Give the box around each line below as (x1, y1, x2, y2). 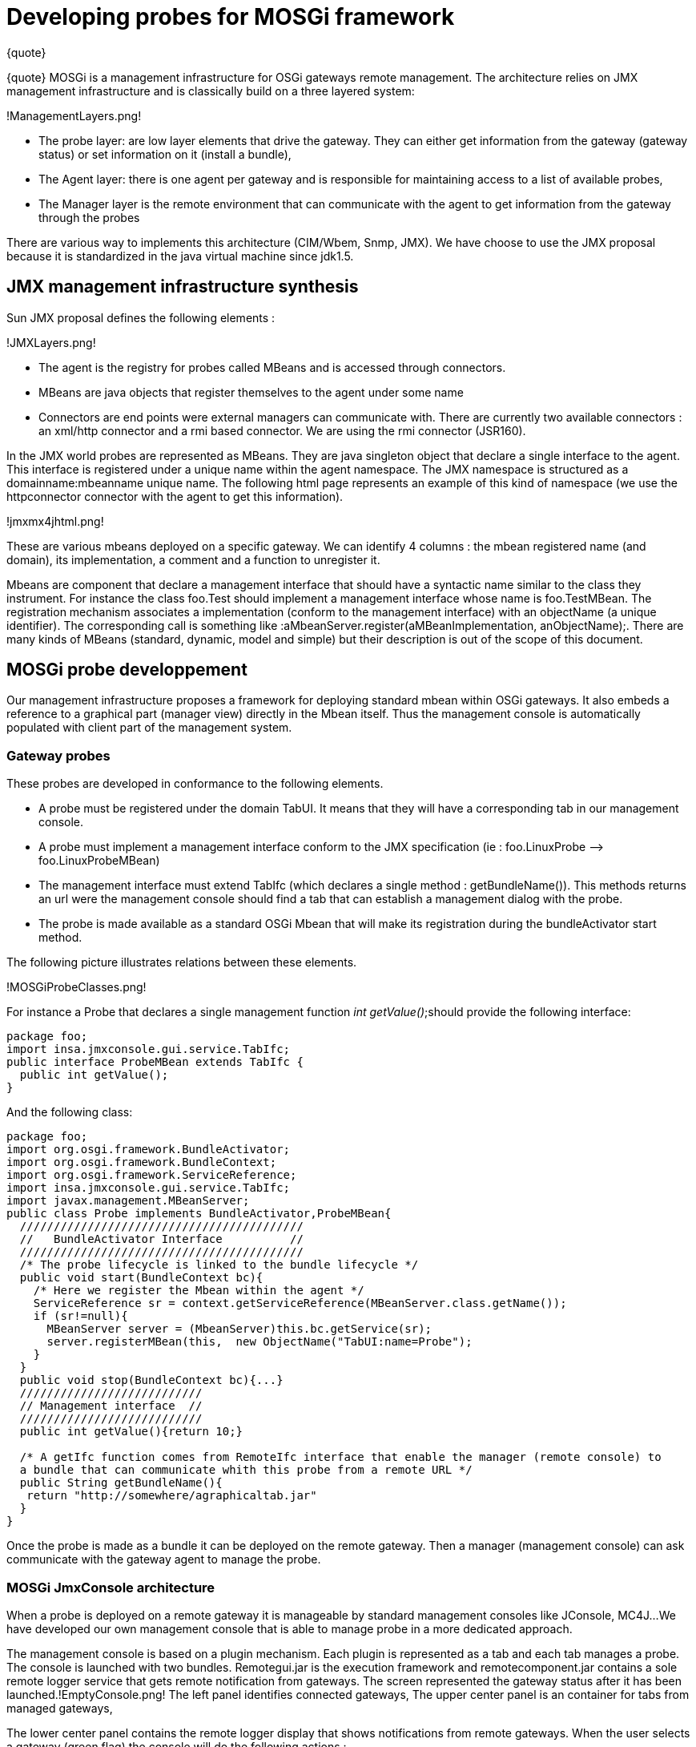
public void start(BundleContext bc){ (19, 1271, 264, 1285)
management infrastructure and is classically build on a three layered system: (6, 83, 415, 98)
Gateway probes (6, 747, 111, 764)
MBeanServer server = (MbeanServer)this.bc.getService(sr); (46, 1322, 432, 1336)
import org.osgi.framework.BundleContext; (6, 1156, 277, 1169)
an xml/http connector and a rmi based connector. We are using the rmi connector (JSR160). (38, 423, 526, 438)
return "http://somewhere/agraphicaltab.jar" (26, 1489, 317, 1503)
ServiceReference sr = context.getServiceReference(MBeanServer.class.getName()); (33, 1297, 567, 1310)
